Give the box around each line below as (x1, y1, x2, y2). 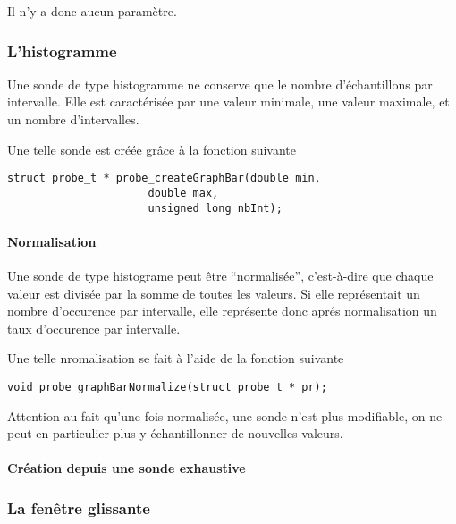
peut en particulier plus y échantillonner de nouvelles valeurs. (7, 424, 343, 443)
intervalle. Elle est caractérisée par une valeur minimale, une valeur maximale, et (7, 92, 450, 111)
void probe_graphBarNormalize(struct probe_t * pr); (7, 380, 327, 393)
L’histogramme (7, 39, 117, 62)
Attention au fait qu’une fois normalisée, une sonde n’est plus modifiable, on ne (7, 406, 443, 425)
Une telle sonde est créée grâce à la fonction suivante (7, 139, 297, 158)
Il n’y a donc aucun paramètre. (7, 2, 177, 20)
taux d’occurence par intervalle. (7, 318, 181, 337)
